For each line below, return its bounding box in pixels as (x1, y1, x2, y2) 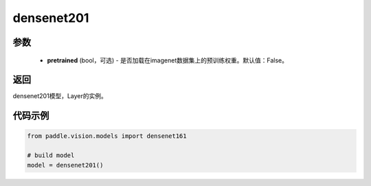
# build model (27, 152, 75, 159)
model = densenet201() (27, 161, 104, 169)
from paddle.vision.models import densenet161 (27, 132, 187, 140)
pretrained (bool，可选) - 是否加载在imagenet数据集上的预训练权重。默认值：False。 (47, 56, 289, 65)
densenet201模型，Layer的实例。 (12, 92, 108, 100)
